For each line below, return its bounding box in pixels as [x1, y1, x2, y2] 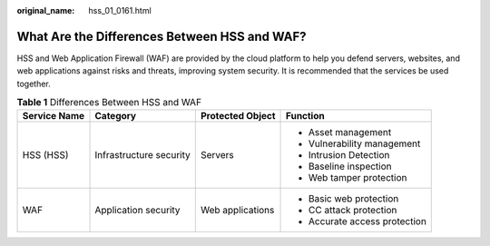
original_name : [16, 5, 75, 15]
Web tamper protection [309, 172, 407, 184]
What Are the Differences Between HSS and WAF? [16, 28, 308, 44]
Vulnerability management [309, 137, 421, 150]
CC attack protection [309, 204, 397, 217]
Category [94, 110, 136, 123]
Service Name [22, 110, 85, 123]
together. [16, 78, 52, 89]
